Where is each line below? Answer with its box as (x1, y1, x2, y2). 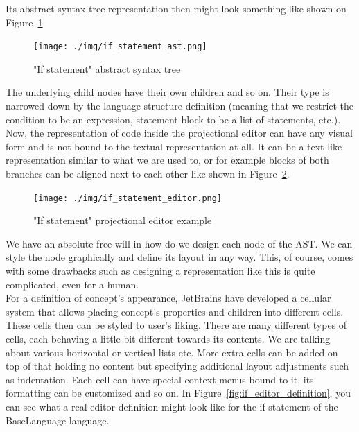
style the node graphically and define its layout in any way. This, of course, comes (6, 250, 353, 264)
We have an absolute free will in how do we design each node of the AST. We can (6, 236, 353, 250)
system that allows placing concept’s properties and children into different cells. (6, 304, 344, 318)
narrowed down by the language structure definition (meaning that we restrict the (6, 98, 354, 113)
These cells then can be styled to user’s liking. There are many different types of (6, 318, 347, 332)
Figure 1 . (6, 15, 46, 29)
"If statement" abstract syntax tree (33, 61, 181, 76)
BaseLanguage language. (6, 413, 110, 427)
